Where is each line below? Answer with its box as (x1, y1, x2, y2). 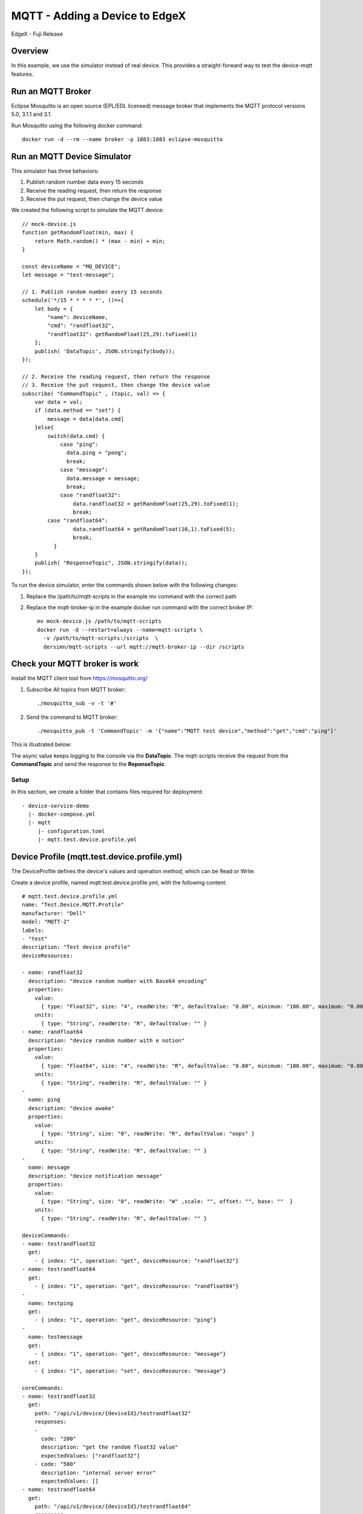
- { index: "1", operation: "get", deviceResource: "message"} (34, 1350, 226, 1358)
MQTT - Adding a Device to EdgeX (11, 9, 186, 22)
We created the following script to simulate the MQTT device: (11, 207, 165, 214)
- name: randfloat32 (22, 969, 83, 976)
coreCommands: (22, 1384, 64, 1391)
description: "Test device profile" (22, 944, 131, 951)
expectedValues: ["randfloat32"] (41, 1452, 140, 1459)
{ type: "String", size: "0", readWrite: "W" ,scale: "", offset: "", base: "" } (41, 1198, 293, 1205)
